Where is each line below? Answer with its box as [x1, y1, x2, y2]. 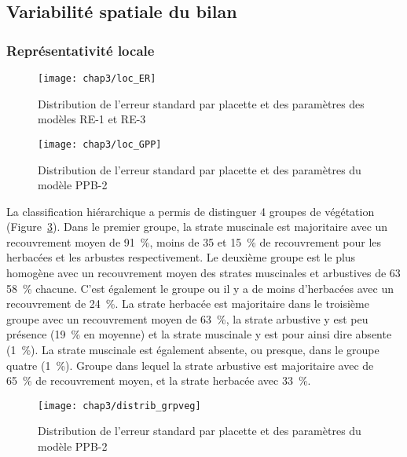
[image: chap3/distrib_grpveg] [38, 400, 201, 411]
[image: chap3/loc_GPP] [38, 138, 162, 150]
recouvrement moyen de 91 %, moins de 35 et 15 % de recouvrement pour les [6, 233, 382, 250]
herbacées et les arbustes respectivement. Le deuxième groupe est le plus [6, 249, 356, 265]
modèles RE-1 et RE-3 [38, 111, 146, 127]
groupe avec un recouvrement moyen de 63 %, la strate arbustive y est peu [6, 310, 368, 327]
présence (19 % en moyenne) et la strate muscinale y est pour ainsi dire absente [6, 326, 392, 342]
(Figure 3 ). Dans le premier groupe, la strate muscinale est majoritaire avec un [6, 218, 388, 235]
